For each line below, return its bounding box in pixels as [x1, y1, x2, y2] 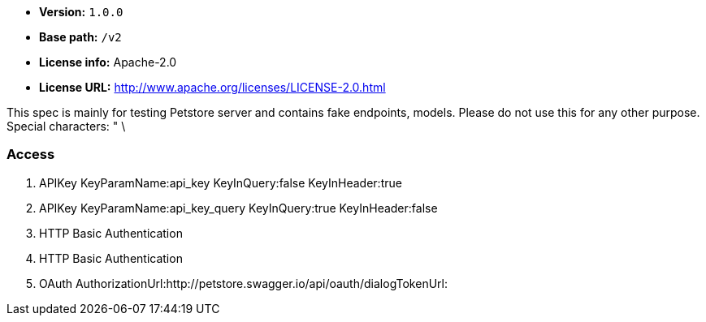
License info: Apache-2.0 [39, 55, 177, 69]
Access [6, 146, 55, 163]
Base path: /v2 [39, 30, 122, 44]
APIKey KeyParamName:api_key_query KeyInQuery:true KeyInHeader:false [39, 200, 438, 215]
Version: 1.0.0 [39, 5, 123, 19]
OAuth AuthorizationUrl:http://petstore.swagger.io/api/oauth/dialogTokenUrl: [39, 276, 448, 290]
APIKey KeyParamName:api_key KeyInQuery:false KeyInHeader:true [39, 175, 402, 190]
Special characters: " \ [6, 119, 126, 133]
